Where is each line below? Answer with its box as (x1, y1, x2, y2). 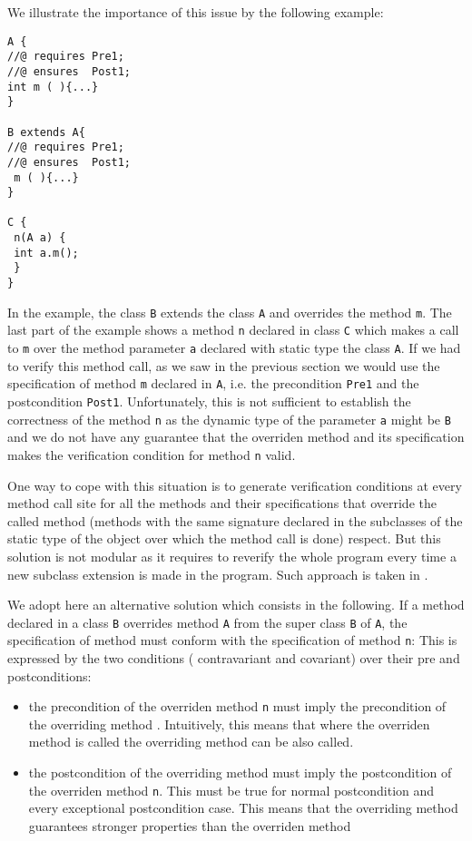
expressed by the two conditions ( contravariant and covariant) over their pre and (7, 649, 460, 667)
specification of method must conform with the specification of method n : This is (7, 631, 457, 650)
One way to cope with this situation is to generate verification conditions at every (7, 475, 462, 494)
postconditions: (7, 666, 92, 685)
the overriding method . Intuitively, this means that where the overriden (28, 714, 430, 733)
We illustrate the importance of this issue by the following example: (7, 3, 384, 21)
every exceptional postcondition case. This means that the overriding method (28, 798, 458, 817)
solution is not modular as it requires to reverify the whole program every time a (7, 546, 457, 565)
